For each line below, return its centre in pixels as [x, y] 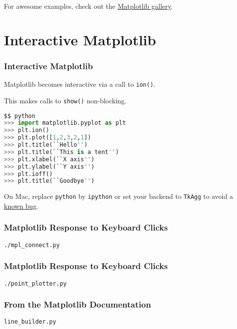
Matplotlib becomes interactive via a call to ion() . [80, 84]
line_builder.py [30, 322]
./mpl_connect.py [32, 245]
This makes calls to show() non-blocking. [65, 100]
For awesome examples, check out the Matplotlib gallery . [88, 6]
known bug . [21, 205]
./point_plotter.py [35, 283]
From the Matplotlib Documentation [78, 304]
